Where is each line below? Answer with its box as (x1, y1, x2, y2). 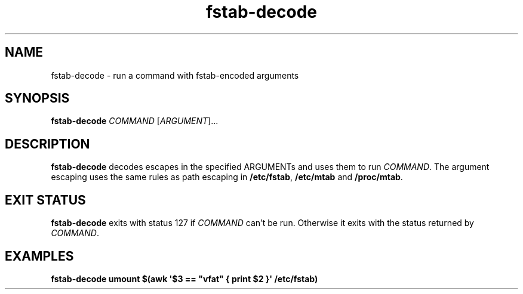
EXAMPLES (5, 248, 74, 264)
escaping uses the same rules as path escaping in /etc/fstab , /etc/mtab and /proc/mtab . (51, 172, 403, 182)
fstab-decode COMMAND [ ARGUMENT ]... (51, 116, 219, 126)
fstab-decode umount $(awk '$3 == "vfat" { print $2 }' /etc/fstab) (51, 273, 318, 284)
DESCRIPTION (5, 136, 90, 151)
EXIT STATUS (5, 192, 86, 208)
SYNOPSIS (5, 91, 70, 106)
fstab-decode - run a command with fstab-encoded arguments (51, 70, 299, 81)
